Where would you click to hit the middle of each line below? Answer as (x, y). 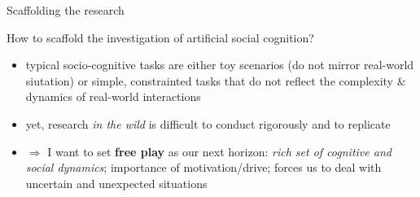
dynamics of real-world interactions (113, 96)
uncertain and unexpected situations (116, 183)
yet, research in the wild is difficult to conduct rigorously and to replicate (208, 123)
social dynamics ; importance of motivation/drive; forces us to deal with (203, 167)
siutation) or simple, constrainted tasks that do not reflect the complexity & (216, 80)
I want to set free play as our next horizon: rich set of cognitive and (219, 151)
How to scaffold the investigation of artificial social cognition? (160, 37)
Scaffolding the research (66, 10)
